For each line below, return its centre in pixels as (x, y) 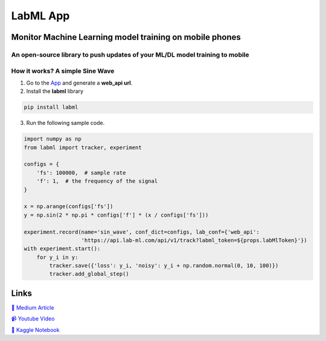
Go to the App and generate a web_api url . (79, 83)
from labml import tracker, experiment (83, 147)
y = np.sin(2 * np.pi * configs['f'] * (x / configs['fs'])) (116, 215)
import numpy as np (53, 139)
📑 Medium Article (33, 307)
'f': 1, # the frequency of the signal (97, 181)
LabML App (40, 16)
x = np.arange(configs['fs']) (69, 206)
